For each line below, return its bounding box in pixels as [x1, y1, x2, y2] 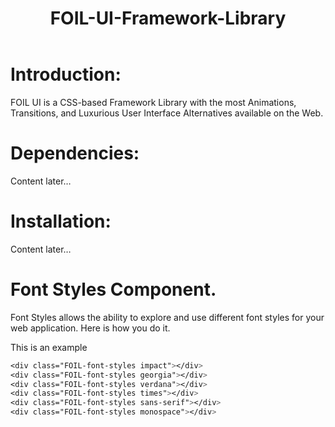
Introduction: [10, 63, 122, 86]
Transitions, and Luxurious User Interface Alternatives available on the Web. [10, 107, 324, 119]
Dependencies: [10, 142, 140, 165]
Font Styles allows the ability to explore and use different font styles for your [10, 311, 325, 323]
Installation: [10, 210, 112, 233]
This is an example [10, 341, 88, 353]
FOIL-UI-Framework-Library [49, 7, 287, 30]
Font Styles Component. [10, 278, 217, 301]
